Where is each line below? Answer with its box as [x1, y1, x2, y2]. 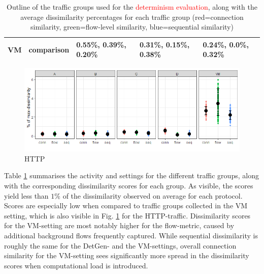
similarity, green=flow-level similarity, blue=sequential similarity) [30, 21, 234, 32]
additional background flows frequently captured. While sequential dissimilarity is [4, 230, 258, 240]
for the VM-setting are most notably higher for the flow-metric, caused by [4, 220, 235, 231]
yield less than [4, 190, 49, 201]
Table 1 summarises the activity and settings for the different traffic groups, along [4, 170, 259, 181]
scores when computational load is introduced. [4, 260, 148, 270]
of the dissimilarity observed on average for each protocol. [62, 190, 243, 201]
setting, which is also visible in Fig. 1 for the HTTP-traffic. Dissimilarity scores [4, 210, 251, 221]
